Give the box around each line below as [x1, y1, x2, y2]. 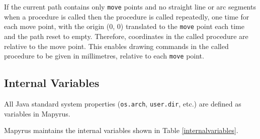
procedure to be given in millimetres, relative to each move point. [4, 50, 204, 61]
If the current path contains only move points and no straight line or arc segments [4, 1, 256, 11]
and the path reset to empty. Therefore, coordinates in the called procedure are [4, 30, 248, 41]
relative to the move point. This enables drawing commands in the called [4, 40, 229, 51]
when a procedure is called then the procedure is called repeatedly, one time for [4, 11, 249, 21]
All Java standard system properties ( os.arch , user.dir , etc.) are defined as [4, 98, 241, 108]
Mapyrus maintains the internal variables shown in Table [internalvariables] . [4, 125, 238, 135]
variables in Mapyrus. [4, 108, 70, 118]
